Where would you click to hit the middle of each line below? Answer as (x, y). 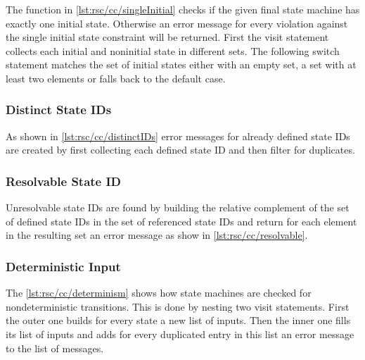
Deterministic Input (63, 266)
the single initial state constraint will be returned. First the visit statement (167, 37)
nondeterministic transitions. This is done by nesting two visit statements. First (178, 306)
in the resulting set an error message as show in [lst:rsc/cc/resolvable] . (157, 235)
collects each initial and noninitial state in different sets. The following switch (173, 50)
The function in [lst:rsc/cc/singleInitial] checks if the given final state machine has (183, 9)
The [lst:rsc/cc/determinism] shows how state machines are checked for (159, 293)
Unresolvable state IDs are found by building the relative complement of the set (178, 207)
